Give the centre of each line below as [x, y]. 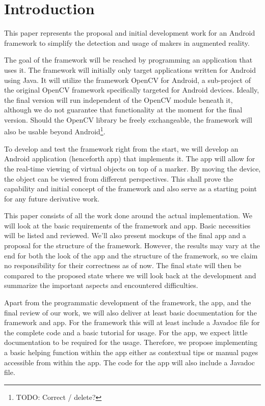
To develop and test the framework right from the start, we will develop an [121, 148]
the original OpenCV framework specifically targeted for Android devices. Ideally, [132, 90]
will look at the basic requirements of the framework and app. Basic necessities [127, 225]
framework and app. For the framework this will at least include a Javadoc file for [132, 322]
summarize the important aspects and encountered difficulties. [101, 285]
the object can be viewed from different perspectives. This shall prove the [119, 178]
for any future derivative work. [52, 198]
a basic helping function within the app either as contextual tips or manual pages [131, 352]
